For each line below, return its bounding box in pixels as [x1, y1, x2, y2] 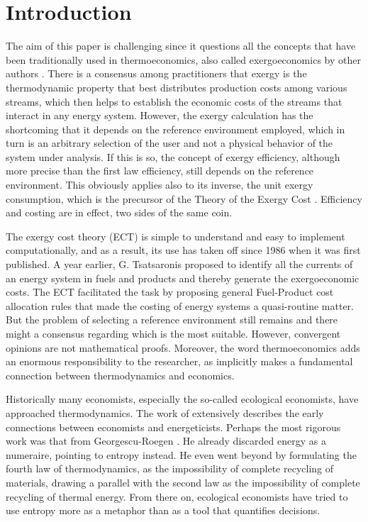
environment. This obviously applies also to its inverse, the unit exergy [6, 177, 313, 192]
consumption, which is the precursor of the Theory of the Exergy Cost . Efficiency [6, 191, 362, 206]
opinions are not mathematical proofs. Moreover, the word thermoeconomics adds [6, 340, 360, 355]
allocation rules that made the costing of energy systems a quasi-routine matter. [6, 298, 354, 313]
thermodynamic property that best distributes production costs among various [6, 79, 347, 94]
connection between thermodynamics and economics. [6, 367, 235, 382]
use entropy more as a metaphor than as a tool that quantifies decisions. [6, 503, 320, 518]
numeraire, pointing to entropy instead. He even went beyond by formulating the [6, 447, 357, 462]
